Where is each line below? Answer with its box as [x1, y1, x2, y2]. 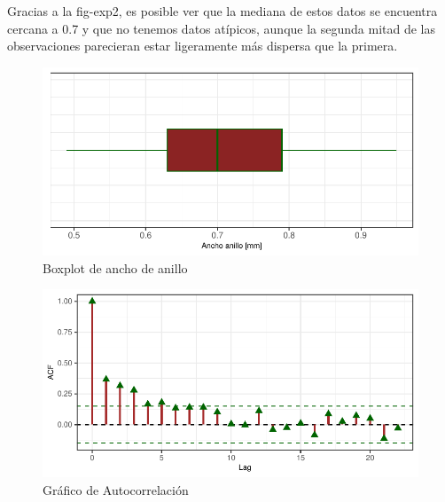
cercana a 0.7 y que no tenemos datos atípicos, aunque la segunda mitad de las [7, 19, 435, 37]
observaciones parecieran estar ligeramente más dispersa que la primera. [7, 36, 398, 55]
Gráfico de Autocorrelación [43, 481, 189, 499]
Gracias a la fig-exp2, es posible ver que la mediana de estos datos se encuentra [7, 2, 438, 20]
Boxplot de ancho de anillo [43, 258, 188, 277]
